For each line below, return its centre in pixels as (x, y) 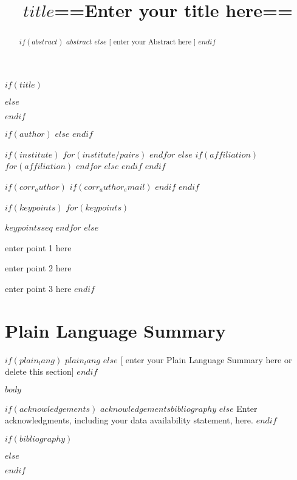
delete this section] (39, 371)
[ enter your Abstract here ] (152, 42)
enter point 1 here (38, 247)
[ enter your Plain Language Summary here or (206, 359)
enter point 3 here (38, 288)
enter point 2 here (38, 268)
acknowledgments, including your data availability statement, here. (129, 420)
